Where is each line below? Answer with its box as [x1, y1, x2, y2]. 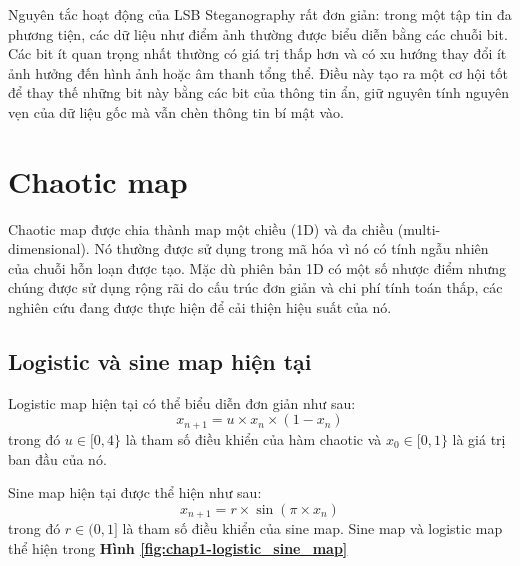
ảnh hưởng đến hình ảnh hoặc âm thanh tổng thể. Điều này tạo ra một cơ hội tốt [8, 62, 508, 83]
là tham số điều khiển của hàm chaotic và [125, 428, 382, 449]
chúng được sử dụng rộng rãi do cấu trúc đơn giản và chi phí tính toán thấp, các [8, 277, 503, 298]
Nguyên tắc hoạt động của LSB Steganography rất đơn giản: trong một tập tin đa [8, 4, 512, 24]
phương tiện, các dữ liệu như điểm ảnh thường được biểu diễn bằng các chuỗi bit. [8, 23, 508, 44]
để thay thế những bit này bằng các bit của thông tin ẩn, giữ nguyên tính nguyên [8, 82, 509, 103]
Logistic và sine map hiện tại [8, 346, 312, 377]
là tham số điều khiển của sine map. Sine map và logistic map [122, 518, 503, 539]
